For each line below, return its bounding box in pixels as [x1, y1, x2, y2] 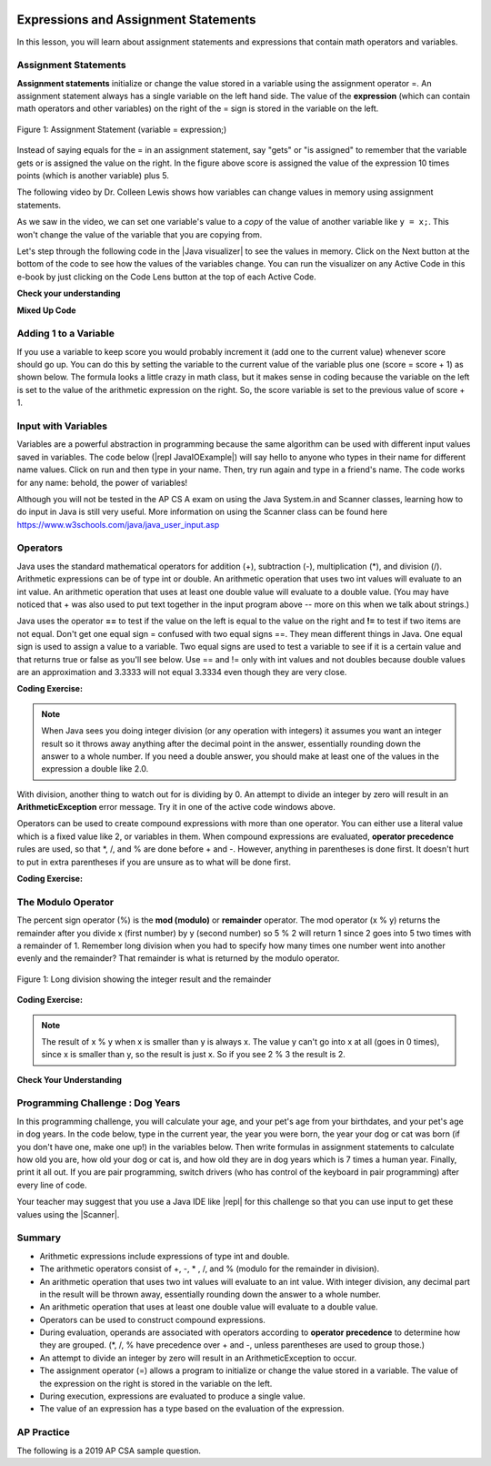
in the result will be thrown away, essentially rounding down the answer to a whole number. [39, 1289, 381, 1299]
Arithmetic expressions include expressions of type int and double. [39, 1250, 290, 1261]
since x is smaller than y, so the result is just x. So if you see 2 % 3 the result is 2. [41, 1049, 346, 1060]
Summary [16, 1231, 62, 1244]
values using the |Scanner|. [16, 1208, 120, 1219]
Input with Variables [16, 420, 108, 432]
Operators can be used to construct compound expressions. [39, 1314, 266, 1325]
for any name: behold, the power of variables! [16, 477, 188, 488]
